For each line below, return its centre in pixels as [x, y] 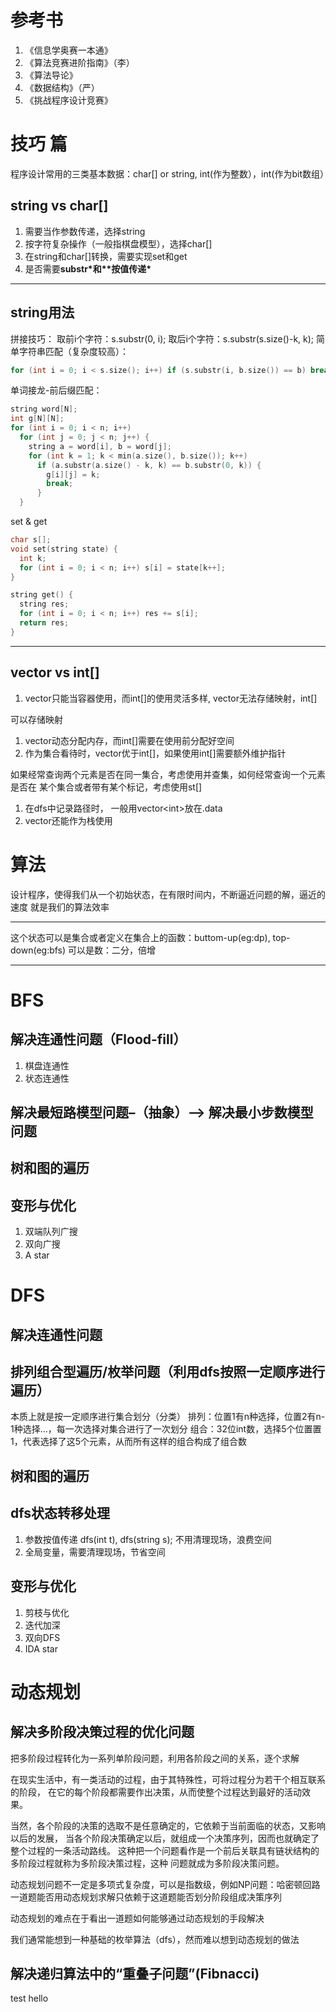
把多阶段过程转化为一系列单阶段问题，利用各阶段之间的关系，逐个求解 [155, 1758]
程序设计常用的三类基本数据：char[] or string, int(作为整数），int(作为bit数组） [169, 173]
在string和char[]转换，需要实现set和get [106, 256]
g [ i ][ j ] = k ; [73, 474]
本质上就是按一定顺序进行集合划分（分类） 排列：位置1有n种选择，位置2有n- [168, 1417]
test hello [29, 1998]
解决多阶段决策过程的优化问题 [102, 1732]
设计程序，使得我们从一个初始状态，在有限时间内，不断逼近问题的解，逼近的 [168, 894]
